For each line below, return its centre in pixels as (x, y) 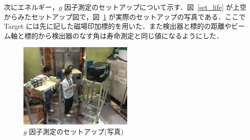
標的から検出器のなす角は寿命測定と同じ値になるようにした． (124, 35)
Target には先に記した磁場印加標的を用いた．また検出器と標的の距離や (118, 26)
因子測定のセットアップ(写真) (76, 131)
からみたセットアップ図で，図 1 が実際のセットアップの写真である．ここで (125, 16)
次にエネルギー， (31, 7)
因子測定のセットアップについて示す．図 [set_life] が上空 (155, 7)
